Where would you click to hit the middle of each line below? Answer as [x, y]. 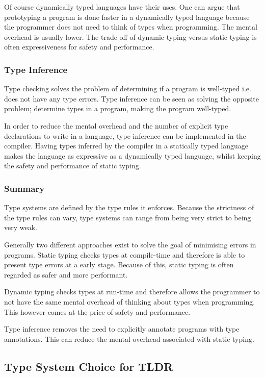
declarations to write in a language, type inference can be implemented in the [125, 135]
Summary [24, 188]
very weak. [21, 227]
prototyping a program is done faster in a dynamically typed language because [127, 17]
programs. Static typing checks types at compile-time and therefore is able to [125, 254]
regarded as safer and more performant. [66, 274]
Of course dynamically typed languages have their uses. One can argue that [122, 7]
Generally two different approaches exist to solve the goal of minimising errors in [130, 244]
